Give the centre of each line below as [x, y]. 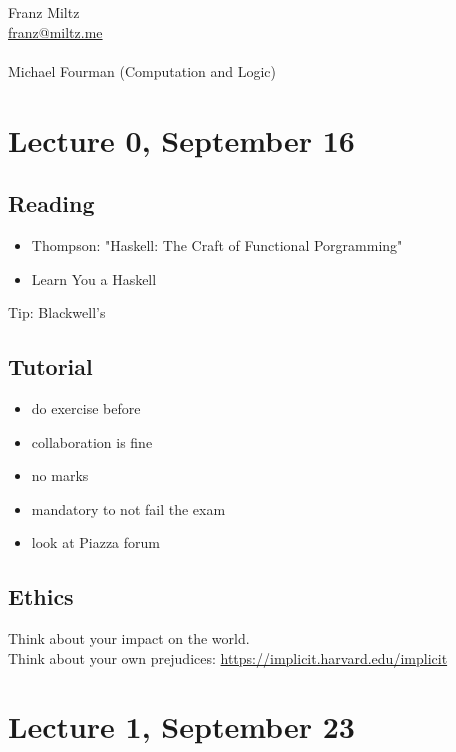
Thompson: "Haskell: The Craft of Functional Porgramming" [217, 244]
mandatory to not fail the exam [128, 508]
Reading [51, 203]
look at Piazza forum [95, 542]
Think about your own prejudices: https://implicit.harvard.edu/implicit [228, 657]
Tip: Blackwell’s [57, 312]
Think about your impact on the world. [129, 638]
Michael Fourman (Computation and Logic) [142, 70]
